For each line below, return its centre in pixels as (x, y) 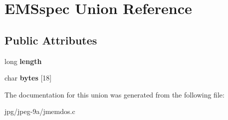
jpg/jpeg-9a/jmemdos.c (40, 111)
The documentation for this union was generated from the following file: (114, 94)
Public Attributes (51, 40)
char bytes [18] (28, 78)
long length (23, 61)
